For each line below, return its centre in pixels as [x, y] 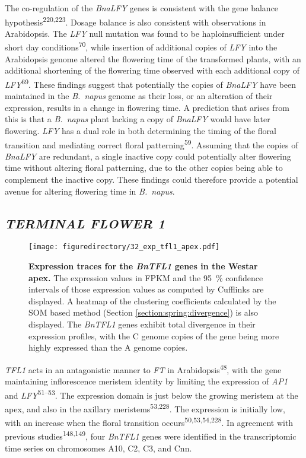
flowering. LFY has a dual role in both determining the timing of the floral [141, 130]
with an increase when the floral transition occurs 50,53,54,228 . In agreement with [149, 422]
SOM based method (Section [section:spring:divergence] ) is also [144, 312]
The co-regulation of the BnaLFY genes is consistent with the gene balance [142, 8]
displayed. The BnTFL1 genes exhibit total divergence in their [142, 324]
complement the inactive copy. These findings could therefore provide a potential [152, 179]
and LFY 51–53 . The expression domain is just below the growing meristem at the [152, 394]
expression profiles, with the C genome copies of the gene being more [154, 335]
